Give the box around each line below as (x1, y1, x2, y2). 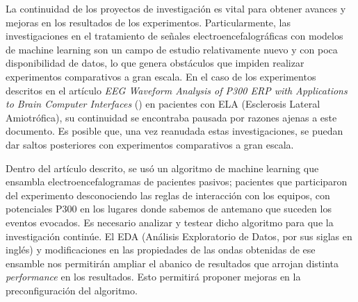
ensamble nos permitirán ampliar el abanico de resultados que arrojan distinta (6, 255, 339, 270)
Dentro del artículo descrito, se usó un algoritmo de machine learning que (6, 160, 319, 175)
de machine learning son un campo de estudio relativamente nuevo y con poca (6, 42, 338, 56)
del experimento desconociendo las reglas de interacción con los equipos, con (6, 187, 330, 202)
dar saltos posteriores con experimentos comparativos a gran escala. (6, 137, 294, 151)
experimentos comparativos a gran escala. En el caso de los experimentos (6, 69, 316, 83)
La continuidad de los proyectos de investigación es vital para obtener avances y (6, 1, 346, 15)
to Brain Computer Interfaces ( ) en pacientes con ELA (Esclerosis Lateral (6, 97, 320, 111)
